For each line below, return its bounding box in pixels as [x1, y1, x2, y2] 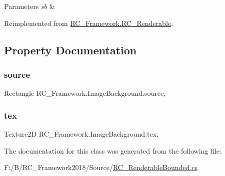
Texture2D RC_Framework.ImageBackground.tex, [4, 129, 158, 139]
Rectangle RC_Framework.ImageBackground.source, [4, 88, 165, 98]
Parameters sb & [4, 1, 55, 11]
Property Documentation [4, 42, 137, 57]
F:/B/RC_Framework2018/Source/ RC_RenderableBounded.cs [4, 162, 197, 173]
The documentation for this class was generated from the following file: [4, 145, 221, 156]
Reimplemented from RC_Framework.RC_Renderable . [4, 17, 173, 28]
